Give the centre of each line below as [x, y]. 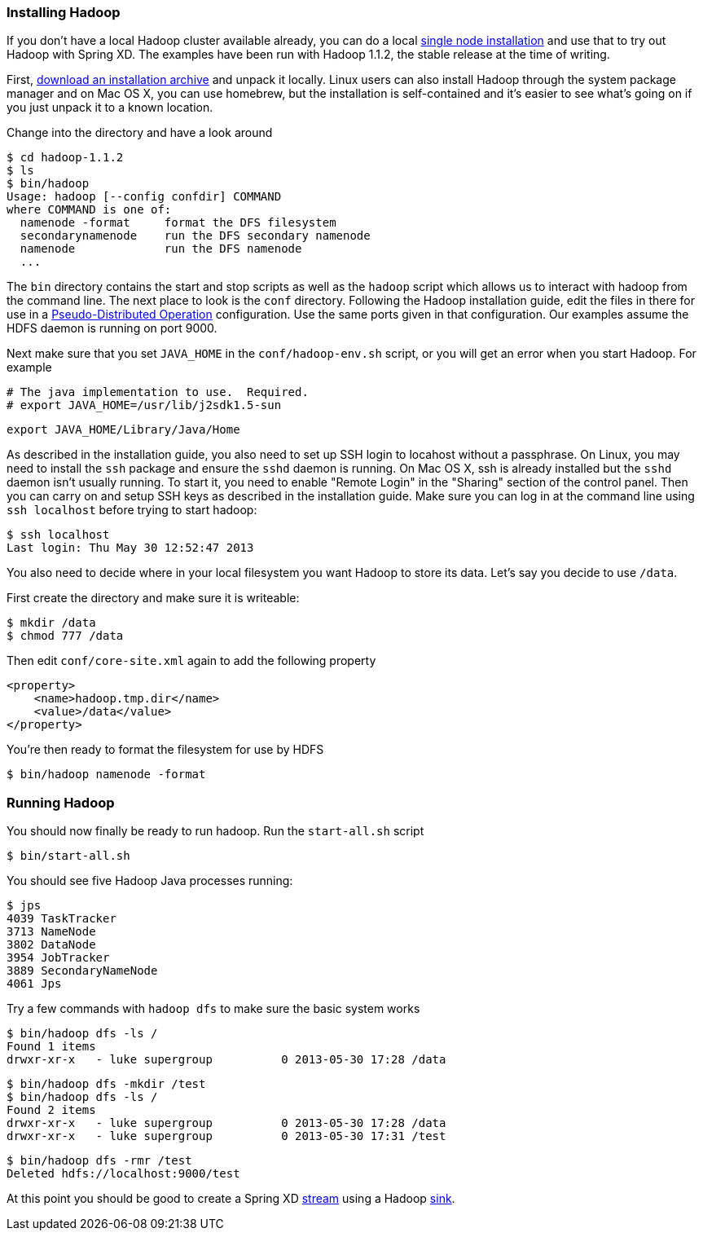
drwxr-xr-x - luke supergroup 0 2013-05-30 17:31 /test [226, 1136]
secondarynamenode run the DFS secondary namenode [195, 236]
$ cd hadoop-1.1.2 [65, 158]
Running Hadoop [61, 802]
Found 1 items [51, 1047]
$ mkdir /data [51, 623]
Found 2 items [51, 1110]
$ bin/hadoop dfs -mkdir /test [106, 1084]
